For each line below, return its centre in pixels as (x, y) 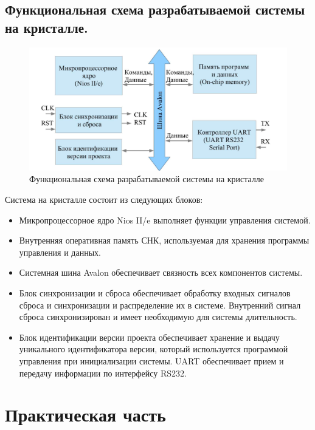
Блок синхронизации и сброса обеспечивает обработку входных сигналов (155, 293)
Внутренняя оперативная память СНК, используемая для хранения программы (164, 240)
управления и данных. (60, 252)
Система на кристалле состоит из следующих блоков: (104, 200)
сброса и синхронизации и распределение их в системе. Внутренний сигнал (160, 305)
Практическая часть (85, 415)
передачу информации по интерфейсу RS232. (103, 373)
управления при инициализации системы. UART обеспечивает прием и (151, 361)
